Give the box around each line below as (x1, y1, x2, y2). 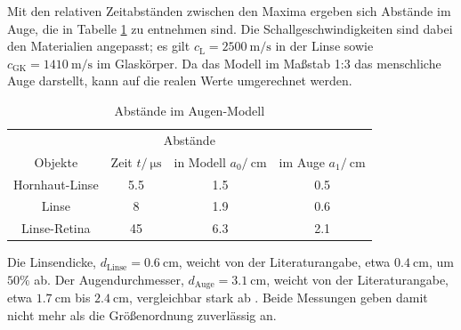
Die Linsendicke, (7, 253, 97, 271)
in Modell (174, 152, 226, 171)
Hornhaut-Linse (13, 174, 99, 193)
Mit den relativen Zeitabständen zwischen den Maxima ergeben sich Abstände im (7, 2, 451, 20)
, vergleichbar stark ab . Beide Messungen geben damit (128, 288, 428, 307)
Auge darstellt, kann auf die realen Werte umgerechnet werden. (7, 71, 352, 90)
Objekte (34, 152, 78, 171)
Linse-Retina (21, 219, 91, 237)
